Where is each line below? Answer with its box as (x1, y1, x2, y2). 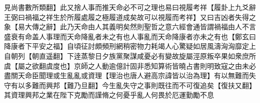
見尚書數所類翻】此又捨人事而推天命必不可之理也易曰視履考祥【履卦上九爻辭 (4, 2, 256, 12)
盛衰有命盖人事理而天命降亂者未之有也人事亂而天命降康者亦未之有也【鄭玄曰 (4, 31, 256, 41)
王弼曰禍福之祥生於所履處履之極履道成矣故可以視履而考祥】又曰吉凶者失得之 (4, 11, 256, 22)
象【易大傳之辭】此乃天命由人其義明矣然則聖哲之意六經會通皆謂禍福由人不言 (4, 21, 256, 32)
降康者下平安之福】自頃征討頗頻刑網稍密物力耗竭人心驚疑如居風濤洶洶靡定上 (4, 41, 256, 51)
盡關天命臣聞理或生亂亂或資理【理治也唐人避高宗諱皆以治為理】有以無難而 (4, 70, 249, 81)
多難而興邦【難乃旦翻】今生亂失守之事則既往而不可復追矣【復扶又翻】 (24, 80, 256, 90)
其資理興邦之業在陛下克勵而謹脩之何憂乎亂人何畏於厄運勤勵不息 (4, 90, 214, 100)
